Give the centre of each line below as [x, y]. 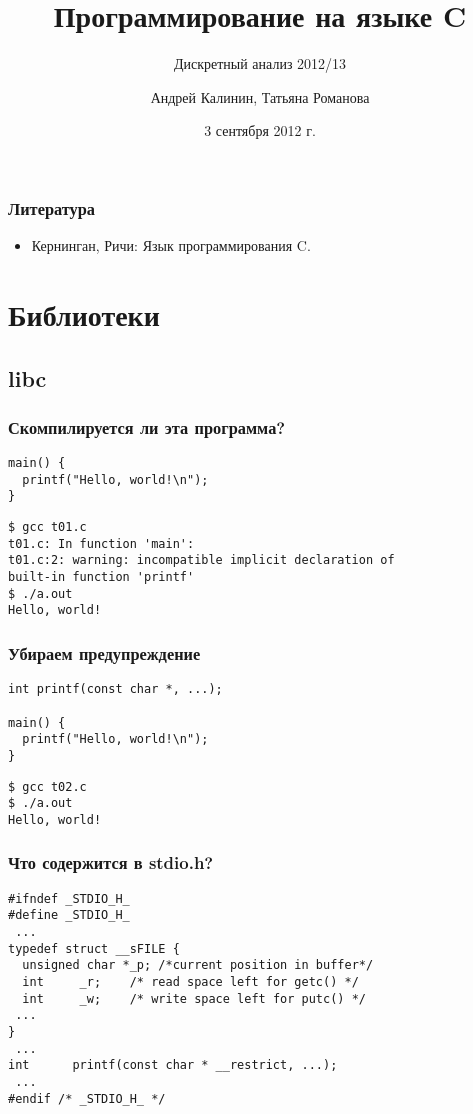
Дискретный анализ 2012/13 [260, 63]
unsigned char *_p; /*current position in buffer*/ [198, 965]
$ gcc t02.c [47, 786]
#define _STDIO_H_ [69, 915]
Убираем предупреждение [104, 653]
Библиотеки [84, 313]
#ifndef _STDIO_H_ [69, 898]
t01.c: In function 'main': [101, 543]
